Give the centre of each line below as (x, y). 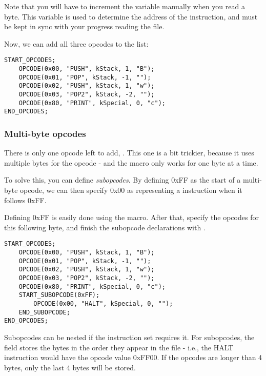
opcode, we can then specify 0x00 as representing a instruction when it (131, 190)
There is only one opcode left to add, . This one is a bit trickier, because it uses (129, 153)
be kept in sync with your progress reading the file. (84, 26)
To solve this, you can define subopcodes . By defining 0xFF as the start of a (122, 180)
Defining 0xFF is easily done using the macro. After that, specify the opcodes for (131, 217)
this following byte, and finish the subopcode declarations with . (105, 227)
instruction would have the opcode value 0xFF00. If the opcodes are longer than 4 (133, 357)
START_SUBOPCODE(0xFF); (59, 295)
